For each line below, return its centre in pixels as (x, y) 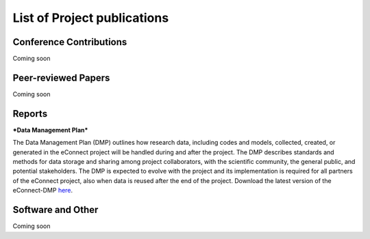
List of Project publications (91, 18)
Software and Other (56, 210)
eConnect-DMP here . (43, 191)
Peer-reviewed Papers (61, 78)
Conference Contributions (70, 42)
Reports (30, 114)
